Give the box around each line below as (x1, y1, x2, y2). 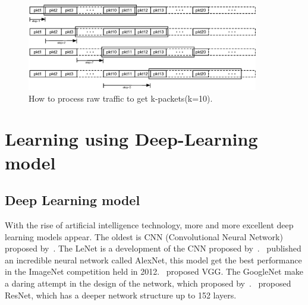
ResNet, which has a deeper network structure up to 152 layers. (5, 288, 237, 301)
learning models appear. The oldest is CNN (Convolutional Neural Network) (5, 230, 283, 243)
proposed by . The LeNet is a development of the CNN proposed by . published (5, 242, 301, 254)
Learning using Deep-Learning (5, 127, 258, 151)
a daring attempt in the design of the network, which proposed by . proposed (5, 277, 291, 290)
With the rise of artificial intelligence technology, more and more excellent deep (5, 219, 294, 231)
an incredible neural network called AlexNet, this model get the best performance (5, 253, 302, 266)
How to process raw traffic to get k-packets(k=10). (29, 92, 213, 104)
